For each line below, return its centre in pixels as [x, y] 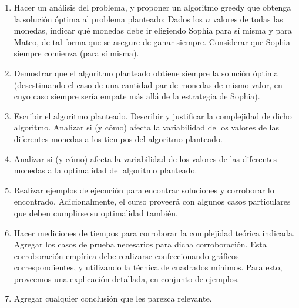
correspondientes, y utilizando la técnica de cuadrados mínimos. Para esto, [148, 267]
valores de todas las [248, 19]
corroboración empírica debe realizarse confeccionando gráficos [126, 255]
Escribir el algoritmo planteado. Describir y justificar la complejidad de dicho [153, 115]
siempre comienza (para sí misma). [76, 53]
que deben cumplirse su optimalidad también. [96, 212]
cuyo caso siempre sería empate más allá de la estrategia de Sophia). [137, 96]
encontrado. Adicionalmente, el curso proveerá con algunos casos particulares [152, 201]
